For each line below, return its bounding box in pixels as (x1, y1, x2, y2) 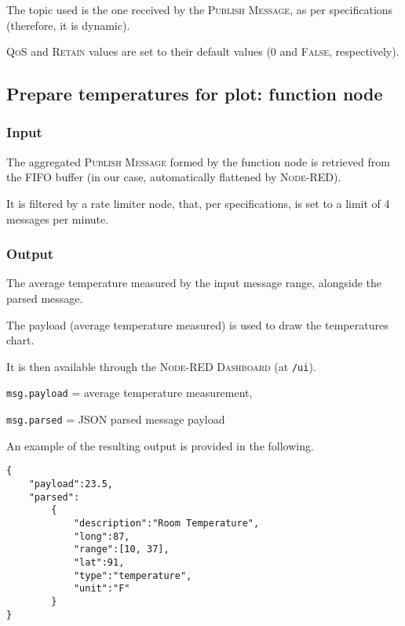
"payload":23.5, (28, 478, 114, 490)
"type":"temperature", (73, 570, 192, 581)
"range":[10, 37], (73, 544, 170, 555)
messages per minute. (6, 210, 109, 227)
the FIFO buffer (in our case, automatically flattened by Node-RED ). (6, 169, 341, 185)
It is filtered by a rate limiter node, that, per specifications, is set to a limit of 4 (6, 195, 390, 211)
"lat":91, (73, 556, 125, 568)
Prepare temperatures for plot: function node (6, 82, 383, 106)
